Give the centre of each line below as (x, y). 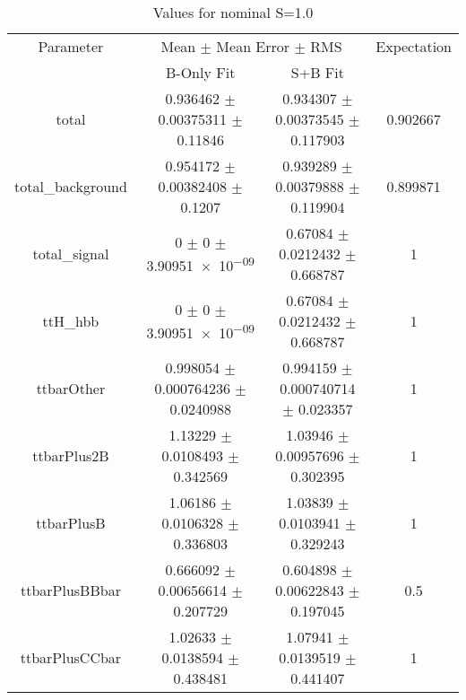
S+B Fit (317, 72)
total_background (71, 186)
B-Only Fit (201, 72)
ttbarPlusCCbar (71, 657)
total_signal (71, 254)
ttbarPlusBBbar (70, 590)
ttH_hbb (71, 321)
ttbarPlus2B (71, 455)
